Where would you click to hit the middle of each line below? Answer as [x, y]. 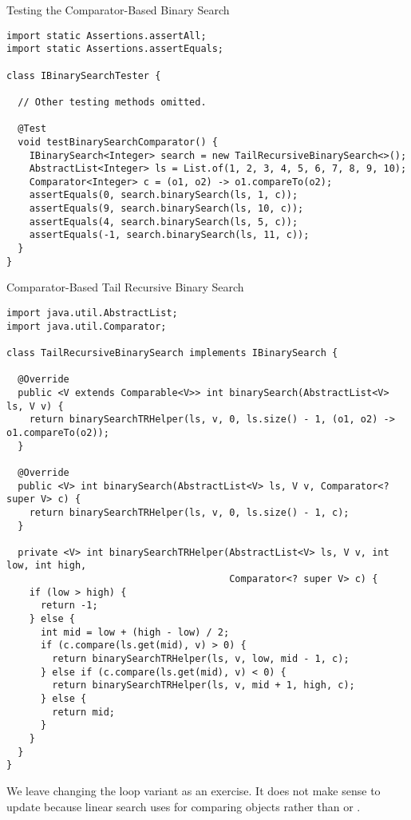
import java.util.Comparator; [87, 326]
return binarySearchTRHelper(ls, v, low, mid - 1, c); [201, 659]
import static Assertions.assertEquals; [115, 49]
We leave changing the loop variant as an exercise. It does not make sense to [194, 790]
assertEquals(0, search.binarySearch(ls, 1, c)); [164, 195]
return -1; [69, 606]
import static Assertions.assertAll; [107, 36]
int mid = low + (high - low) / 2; [135, 632]
